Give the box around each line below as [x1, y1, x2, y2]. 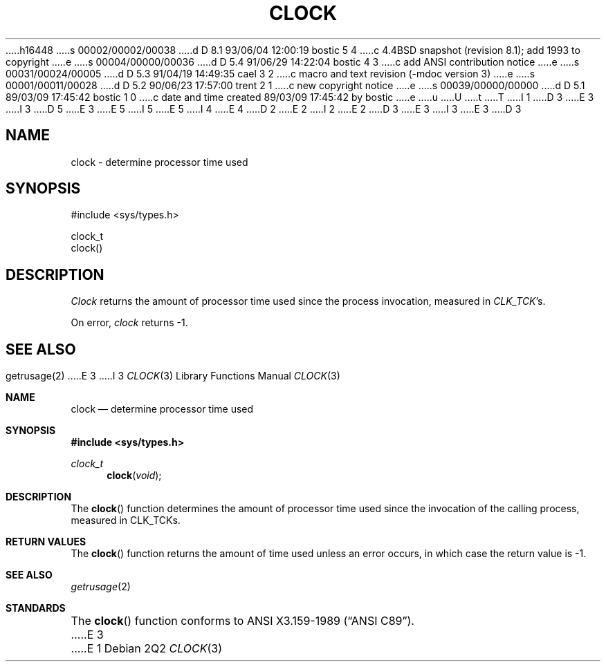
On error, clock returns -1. [71, 317, 188, 329]
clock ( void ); [107, 469, 162, 482]
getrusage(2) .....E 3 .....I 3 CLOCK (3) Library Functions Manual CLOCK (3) [6, 370, 340, 382]
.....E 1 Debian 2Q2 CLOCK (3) [71, 641, 222, 656]
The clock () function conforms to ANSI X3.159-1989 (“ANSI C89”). [71, 614, 414, 628]
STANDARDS [6, 602, 66, 614]
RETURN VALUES [6, 536, 86, 548]
